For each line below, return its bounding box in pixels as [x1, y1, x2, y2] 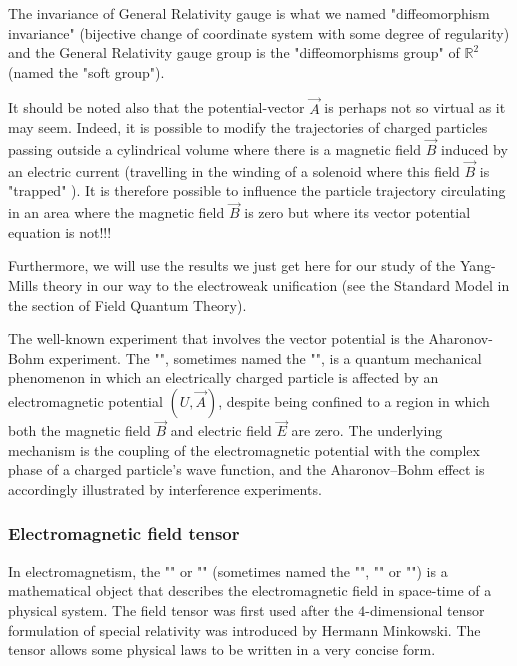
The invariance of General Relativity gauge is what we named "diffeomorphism [8, 3, 490, 23]
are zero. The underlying [291, 420, 443, 441]
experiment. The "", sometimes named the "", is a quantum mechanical [49, 347, 482, 368]
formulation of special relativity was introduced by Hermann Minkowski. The [8, 619, 481, 640]
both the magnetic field [8, 420, 151, 441]
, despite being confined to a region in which [218, 390, 490, 411]
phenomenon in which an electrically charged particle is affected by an [8, 367, 439, 388]
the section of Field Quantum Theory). [8, 294, 247, 315]
